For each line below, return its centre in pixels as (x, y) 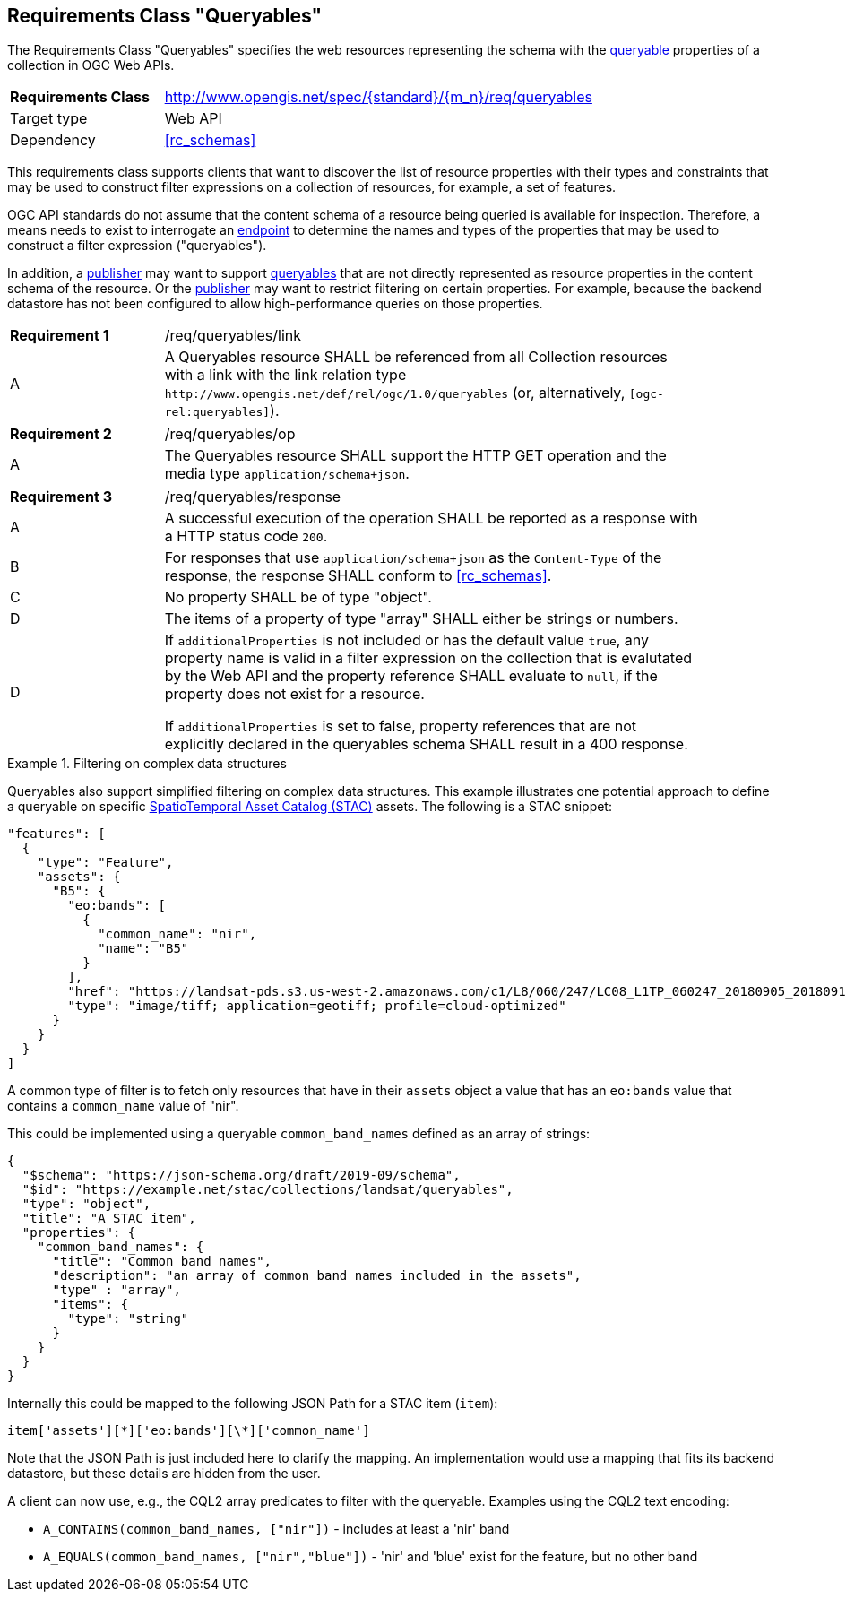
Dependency (53, 140)
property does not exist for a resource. (294, 694)
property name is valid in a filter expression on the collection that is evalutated (428, 658)
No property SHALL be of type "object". (298, 597)
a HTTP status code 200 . (246, 536)
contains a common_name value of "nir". (123, 1106)
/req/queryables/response (253, 497)
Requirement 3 (61, 497)
